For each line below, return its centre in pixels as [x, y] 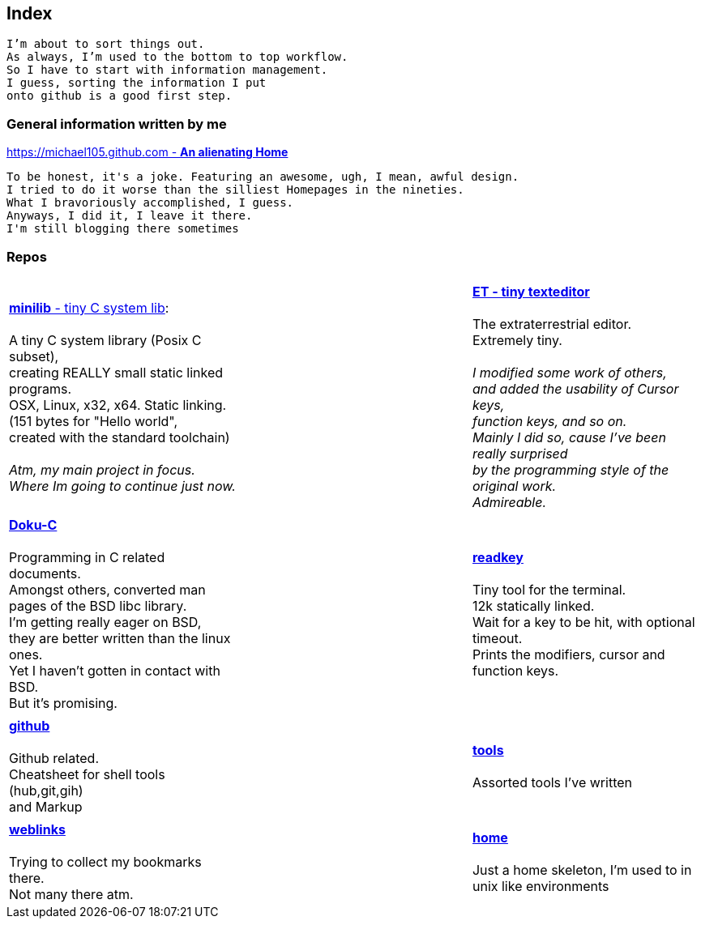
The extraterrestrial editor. [552, 324]
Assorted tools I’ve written [552, 782]
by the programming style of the [571, 469]
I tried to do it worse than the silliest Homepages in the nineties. [235, 190]
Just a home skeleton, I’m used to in [582, 870]
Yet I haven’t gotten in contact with [115, 670]
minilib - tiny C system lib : [89, 307]
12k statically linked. [533, 605]
